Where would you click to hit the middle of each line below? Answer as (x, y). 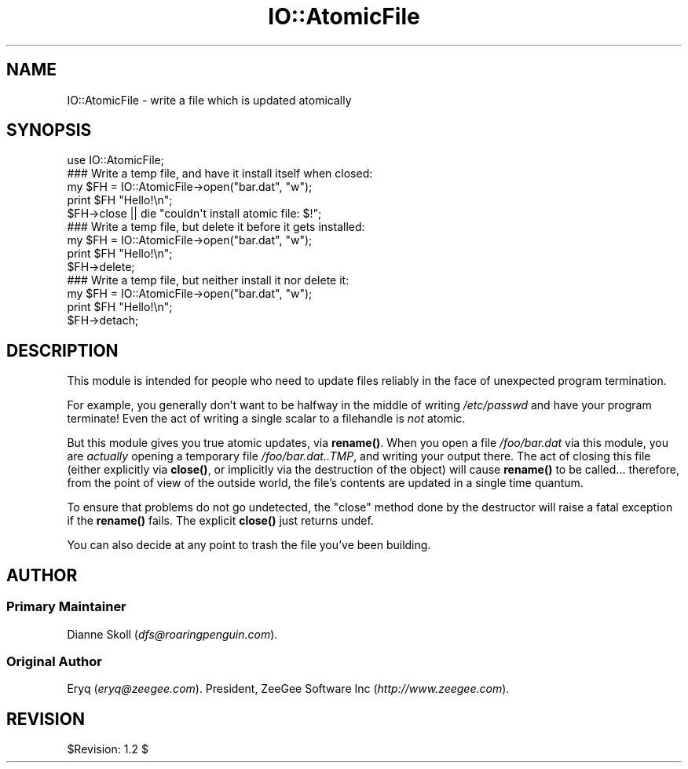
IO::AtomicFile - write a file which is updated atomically (209, 100)
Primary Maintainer (66, 607)
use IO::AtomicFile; (115, 160)
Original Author (54, 661)
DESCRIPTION (62, 350)
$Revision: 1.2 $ (108, 749)
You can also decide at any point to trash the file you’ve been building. (249, 545)
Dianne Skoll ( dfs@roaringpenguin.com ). (172, 634)
